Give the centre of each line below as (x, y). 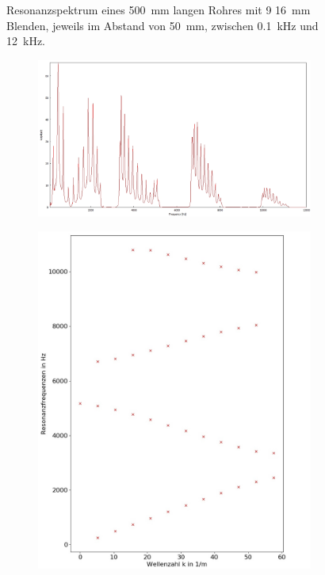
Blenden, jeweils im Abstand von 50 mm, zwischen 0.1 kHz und (162, 25)
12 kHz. (26, 41)
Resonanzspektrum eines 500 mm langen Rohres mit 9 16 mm (159, 10)
